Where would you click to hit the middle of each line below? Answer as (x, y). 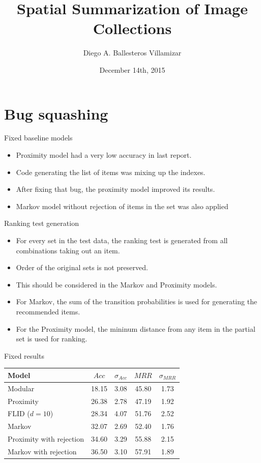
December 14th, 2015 (132, 69)
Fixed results (24, 355)
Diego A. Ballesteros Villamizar (132, 53)
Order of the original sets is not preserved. (82, 267)
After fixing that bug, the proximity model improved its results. (115, 189)
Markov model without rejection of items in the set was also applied (122, 206)
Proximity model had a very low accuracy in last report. (104, 155)
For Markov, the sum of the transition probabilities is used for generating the (137, 301)
